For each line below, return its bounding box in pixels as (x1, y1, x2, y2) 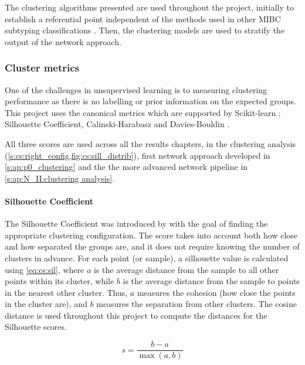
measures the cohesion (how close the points (137, 286, 296, 298)
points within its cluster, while (5, 275, 114, 287)
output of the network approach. (5, 35, 121, 47)
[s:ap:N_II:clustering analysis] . (5, 172, 115, 184)
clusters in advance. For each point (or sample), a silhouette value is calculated (5, 251, 289, 264)
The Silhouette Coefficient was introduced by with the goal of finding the (5, 217, 268, 230)
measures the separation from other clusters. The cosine (96, 298, 297, 310)
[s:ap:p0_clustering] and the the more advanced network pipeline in (5, 161, 248, 173)
